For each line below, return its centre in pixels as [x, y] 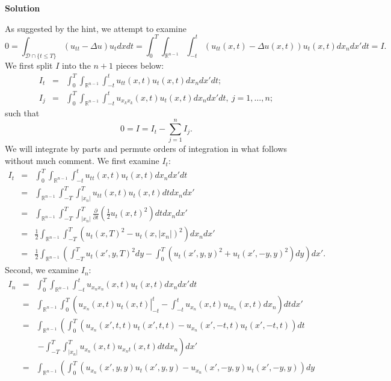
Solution [23, 8]
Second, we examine [42, 270]
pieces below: [140, 65]
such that [22, 112]
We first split [29, 65]
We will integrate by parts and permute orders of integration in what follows [146, 149]
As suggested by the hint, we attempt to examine [96, 28]
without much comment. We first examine [82, 161]
